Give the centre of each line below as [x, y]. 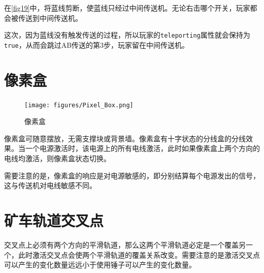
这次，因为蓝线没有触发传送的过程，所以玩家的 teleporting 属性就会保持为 [127, 35]
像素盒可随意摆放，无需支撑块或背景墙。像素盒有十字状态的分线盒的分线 [125, 138]
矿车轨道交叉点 [54, 220]
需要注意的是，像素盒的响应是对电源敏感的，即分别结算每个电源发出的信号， [132, 175]
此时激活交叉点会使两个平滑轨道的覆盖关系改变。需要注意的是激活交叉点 [139, 254]
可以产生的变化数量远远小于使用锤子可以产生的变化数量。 [100, 265]
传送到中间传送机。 [50, 18]
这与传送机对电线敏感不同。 [50, 185]
